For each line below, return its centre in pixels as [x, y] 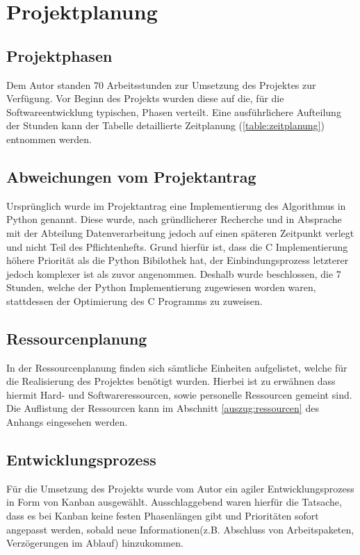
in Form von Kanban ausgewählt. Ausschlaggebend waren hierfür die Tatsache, [174, 502]
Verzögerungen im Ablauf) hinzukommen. [95, 543]
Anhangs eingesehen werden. [67, 422]
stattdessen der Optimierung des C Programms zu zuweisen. [134, 300]
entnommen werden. [49, 139]
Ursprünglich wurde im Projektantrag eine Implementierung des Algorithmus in [176, 205]
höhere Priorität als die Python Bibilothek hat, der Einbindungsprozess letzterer [178, 260]
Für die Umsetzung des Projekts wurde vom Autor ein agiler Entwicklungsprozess [180, 488]
